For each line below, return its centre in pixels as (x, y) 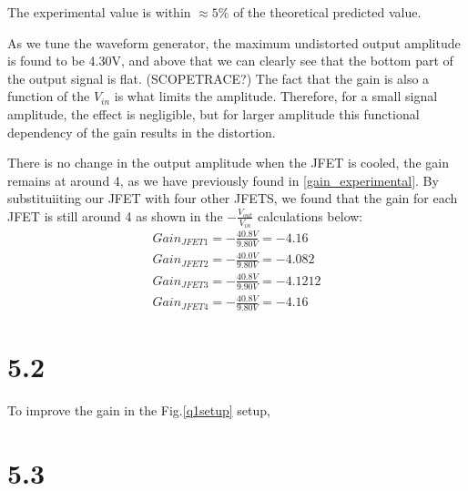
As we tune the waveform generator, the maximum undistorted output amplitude (234, 42)
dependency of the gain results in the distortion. (142, 132)
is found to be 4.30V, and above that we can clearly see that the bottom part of (230, 61)
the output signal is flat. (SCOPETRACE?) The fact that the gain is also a (219, 78)
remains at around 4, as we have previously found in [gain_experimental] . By (223, 180)
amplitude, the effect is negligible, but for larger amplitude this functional (214, 113)
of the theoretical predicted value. (327, 12)
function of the (49, 96)
